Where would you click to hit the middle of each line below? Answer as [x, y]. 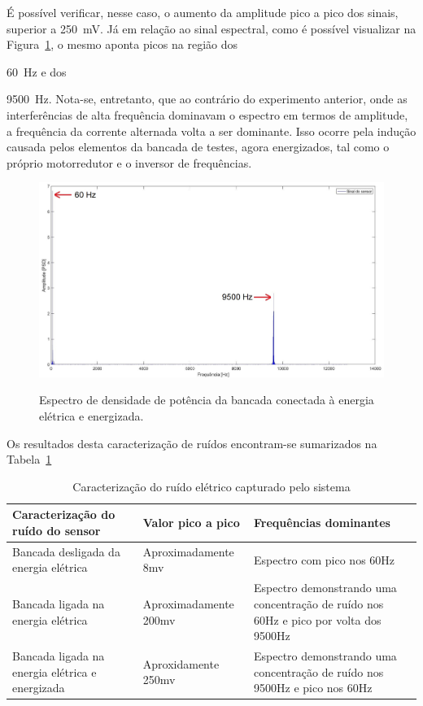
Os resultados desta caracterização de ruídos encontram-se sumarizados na [192, 443]
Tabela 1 [29, 459]
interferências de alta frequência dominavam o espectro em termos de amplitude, [207, 114]
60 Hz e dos [37, 71]
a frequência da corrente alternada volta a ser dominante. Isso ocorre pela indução [211, 131]
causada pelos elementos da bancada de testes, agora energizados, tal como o [198, 147]
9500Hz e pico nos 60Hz [313, 688]
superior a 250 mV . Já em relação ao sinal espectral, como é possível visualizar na [211, 28]
